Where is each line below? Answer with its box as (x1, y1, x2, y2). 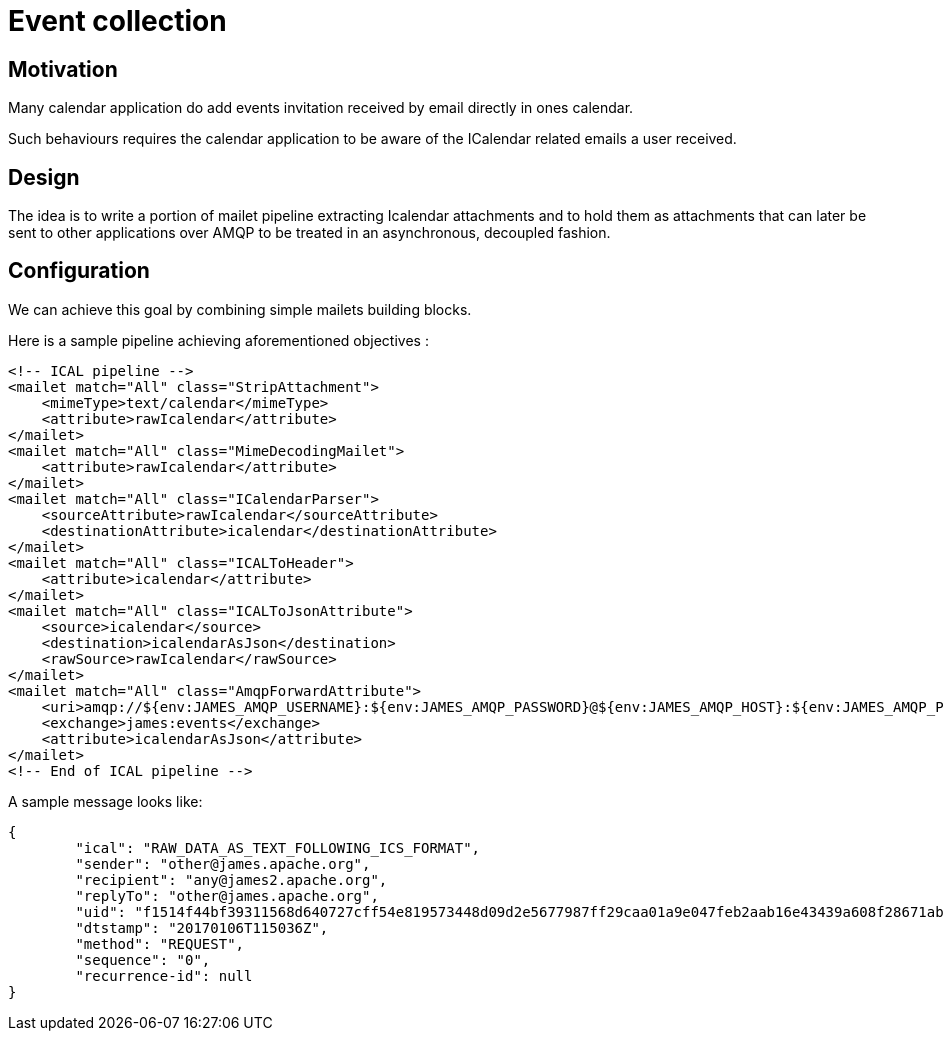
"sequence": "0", (75, 951, 211, 968)
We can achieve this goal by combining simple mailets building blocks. (8, 300, 472, 318)
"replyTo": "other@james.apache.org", (75, 887, 379, 904)
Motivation (8, 56, 118, 82)
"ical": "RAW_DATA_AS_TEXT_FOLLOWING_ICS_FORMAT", (75, 839, 481, 856)
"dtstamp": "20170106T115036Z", (75, 919, 329, 936)
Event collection (8, 4, 227, 38)
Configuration (8, 258, 150, 284)
